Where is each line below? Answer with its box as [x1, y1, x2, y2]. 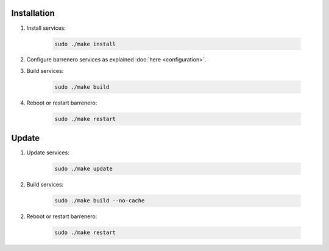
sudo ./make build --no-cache [54, 198, 145, 204]
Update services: [26, 149, 69, 156]
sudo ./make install [54, 40, 116, 47]
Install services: [26, 24, 66, 32]
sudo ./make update [54, 165, 113, 173]
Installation [11, 8, 55, 18]
